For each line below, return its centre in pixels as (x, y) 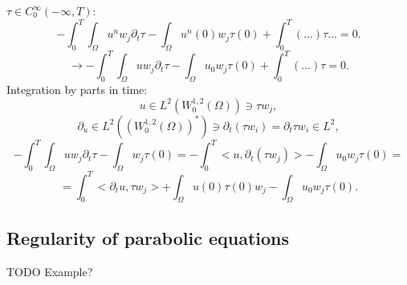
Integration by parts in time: (77, 90)
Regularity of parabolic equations (148, 237)
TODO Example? (50, 271)
